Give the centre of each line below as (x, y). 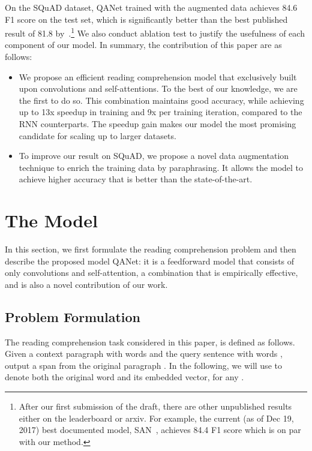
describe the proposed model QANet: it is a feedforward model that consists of (150, 261)
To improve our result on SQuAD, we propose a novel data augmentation (154, 156)
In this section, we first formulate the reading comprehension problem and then (151, 249)
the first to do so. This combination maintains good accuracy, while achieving (161, 100)
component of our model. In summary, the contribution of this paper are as (143, 45)
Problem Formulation (73, 316)
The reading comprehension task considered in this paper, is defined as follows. (150, 342)
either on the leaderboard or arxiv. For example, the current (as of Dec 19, (156, 418)
